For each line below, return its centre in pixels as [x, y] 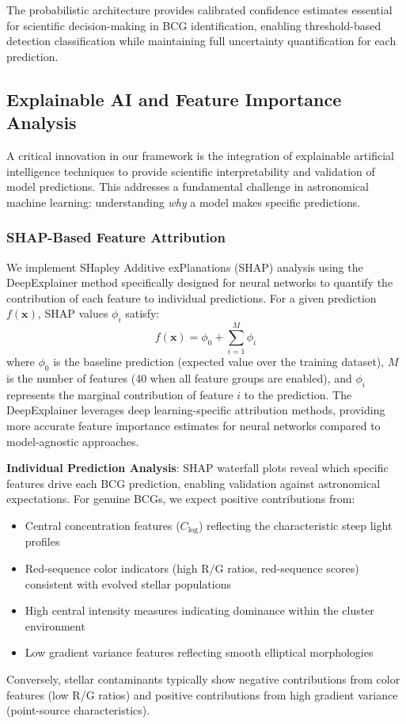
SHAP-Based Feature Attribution [116, 237]
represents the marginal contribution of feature [120, 394]
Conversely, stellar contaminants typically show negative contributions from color [203, 679]
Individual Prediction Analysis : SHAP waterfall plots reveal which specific [197, 468]
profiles [42, 541]
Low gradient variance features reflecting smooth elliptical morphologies [199, 652]
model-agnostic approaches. [73, 441]
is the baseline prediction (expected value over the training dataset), [219, 362]
